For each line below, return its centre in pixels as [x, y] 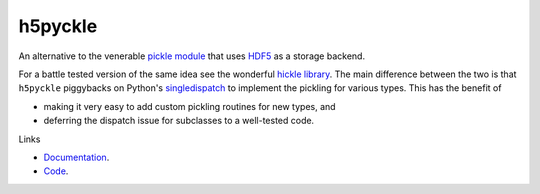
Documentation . [76, 157]
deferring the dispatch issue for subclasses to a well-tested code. [179, 121]
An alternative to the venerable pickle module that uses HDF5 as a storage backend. [191, 56]
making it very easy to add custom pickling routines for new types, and [189, 106]
